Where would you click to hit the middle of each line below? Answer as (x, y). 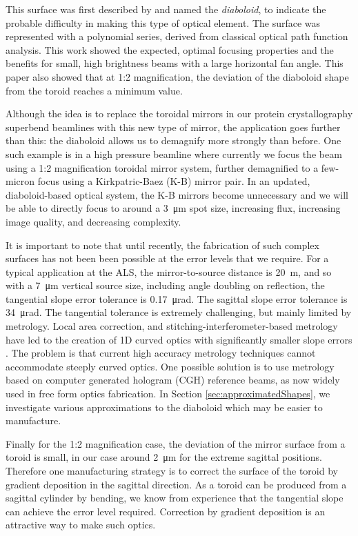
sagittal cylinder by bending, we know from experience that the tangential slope (175, 498)
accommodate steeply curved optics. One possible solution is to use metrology (170, 366)
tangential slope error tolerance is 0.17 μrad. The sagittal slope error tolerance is (177, 298)
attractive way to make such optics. (81, 525)
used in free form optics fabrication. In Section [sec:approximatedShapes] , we (168, 394)
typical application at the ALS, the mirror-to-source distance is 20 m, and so (169, 271)
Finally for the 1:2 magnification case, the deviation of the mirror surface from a (176, 443)
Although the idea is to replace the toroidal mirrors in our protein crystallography (179, 113)
